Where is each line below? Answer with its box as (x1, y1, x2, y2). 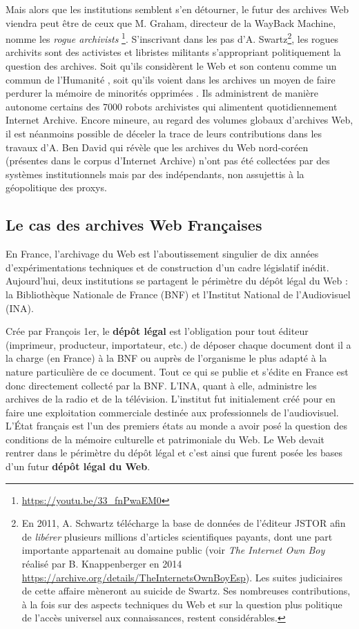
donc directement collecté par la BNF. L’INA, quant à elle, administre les (6, 378, 317, 392)
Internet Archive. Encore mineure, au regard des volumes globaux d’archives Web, (6, 113, 353, 127)
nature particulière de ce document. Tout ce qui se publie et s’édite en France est (6, 364, 349, 378)
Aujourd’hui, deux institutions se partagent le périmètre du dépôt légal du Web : (6, 273, 348, 288)
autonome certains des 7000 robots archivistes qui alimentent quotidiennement (6, 99, 338, 113)
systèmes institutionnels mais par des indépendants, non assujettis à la (6, 166, 304, 181)
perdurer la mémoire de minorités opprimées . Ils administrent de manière (6, 86, 318, 100)
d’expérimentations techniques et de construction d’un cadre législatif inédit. (6, 260, 329, 274)
